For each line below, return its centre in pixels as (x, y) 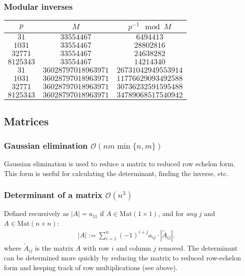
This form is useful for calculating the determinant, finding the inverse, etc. (116, 173)
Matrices (26, 121)
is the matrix (54, 247)
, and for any (177, 213)
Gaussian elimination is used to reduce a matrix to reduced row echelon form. (120, 164)
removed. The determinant (198, 247)
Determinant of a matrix (53, 195)
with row (96, 247)
